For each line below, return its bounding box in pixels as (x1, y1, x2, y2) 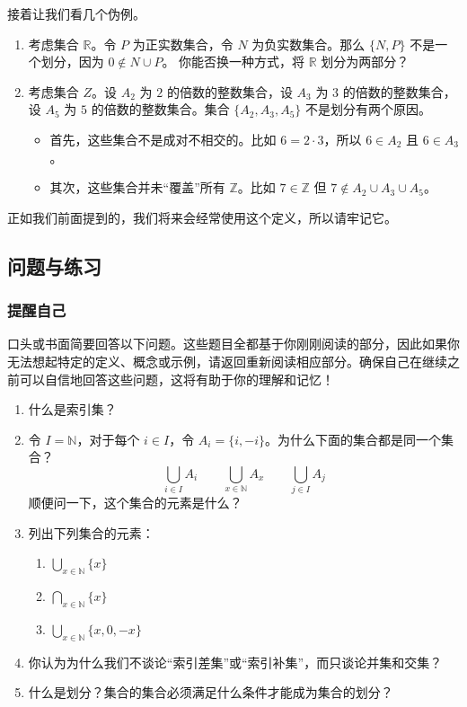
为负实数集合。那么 (251, 34, 366, 53)
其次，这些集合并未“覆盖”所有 (49, 178, 225, 197)
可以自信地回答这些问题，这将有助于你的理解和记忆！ (19, 369, 334, 388)
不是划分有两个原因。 (305, 100, 432, 119)
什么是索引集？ (28, 400, 117, 419)
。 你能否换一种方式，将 (162, 52, 305, 71)
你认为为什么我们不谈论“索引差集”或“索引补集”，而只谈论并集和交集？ (28, 652, 443, 671)
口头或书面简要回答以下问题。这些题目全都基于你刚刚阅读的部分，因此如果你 (7, 334, 460, 353)
